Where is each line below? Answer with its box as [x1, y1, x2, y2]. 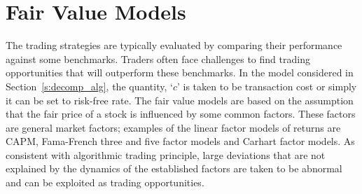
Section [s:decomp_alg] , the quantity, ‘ [6, 78, 173, 93]
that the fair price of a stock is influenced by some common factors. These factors [6, 106, 356, 121]
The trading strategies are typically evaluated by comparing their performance [6, 38, 342, 53]
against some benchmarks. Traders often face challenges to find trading [6, 51, 310, 66]
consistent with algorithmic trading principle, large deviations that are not [6, 147, 326, 162]
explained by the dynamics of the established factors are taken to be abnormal [6, 161, 342, 176]
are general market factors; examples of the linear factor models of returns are [6, 120, 341, 134]
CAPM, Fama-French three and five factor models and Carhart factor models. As [6, 134, 355, 148]
